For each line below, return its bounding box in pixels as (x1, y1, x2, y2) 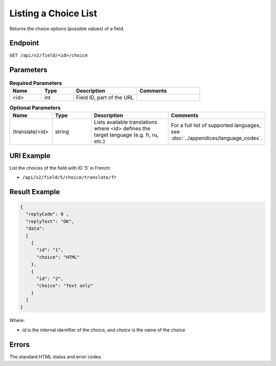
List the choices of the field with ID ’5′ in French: (9, 165, 111, 171)
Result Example (9, 187, 60, 196)
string (55, 128, 69, 135)
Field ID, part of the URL (76, 94, 134, 101)
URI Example (9, 151, 51, 160)
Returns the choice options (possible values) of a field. (9, 26, 125, 32)
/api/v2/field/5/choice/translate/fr (22, 174, 117, 180)
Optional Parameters (9, 104, 61, 111)
